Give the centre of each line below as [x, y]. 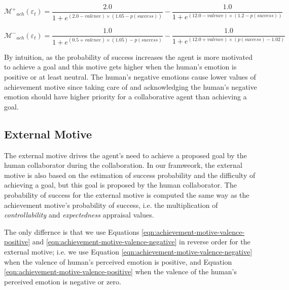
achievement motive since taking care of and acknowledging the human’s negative [131, 86]
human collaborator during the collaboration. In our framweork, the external [123, 165]
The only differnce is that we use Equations [72, 231]
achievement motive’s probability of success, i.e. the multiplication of [111, 205]
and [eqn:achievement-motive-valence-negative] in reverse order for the [141, 242]
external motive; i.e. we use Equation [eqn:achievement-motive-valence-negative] [128, 251]
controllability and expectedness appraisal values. [79, 215]
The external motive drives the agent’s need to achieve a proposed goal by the [125, 155]
